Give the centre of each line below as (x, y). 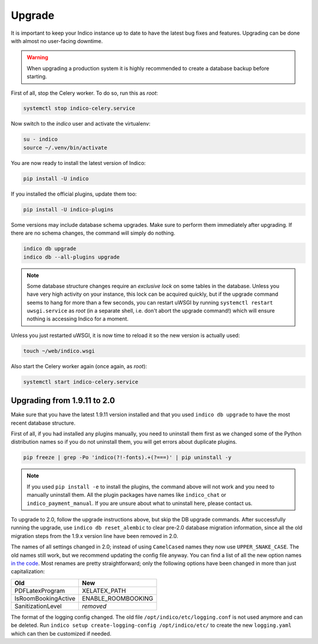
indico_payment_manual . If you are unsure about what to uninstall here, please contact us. (140, 503)
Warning (37, 57)
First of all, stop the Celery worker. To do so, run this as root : (85, 93)
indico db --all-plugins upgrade (72, 257)
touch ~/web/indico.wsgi (59, 351)
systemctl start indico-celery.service (81, 382)
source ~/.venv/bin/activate (65, 148)
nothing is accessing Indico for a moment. (78, 319)
